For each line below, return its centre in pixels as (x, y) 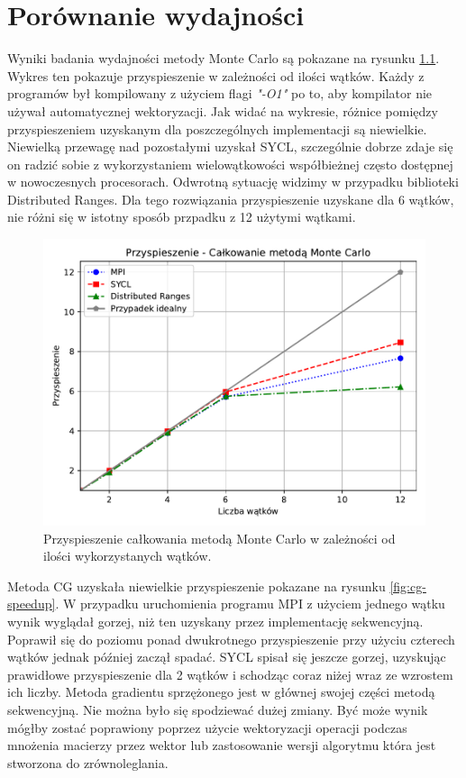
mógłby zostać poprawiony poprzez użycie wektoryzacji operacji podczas (207, 727)
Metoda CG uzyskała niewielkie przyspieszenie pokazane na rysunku (196, 586)
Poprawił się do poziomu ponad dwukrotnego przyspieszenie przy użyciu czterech (231, 639)
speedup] (32, 604)
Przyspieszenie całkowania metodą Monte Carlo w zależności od (219, 538)
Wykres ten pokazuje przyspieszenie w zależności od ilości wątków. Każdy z (216, 75)
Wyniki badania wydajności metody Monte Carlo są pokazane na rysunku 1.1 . (224, 58)
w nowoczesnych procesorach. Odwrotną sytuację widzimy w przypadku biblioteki (233, 182)
